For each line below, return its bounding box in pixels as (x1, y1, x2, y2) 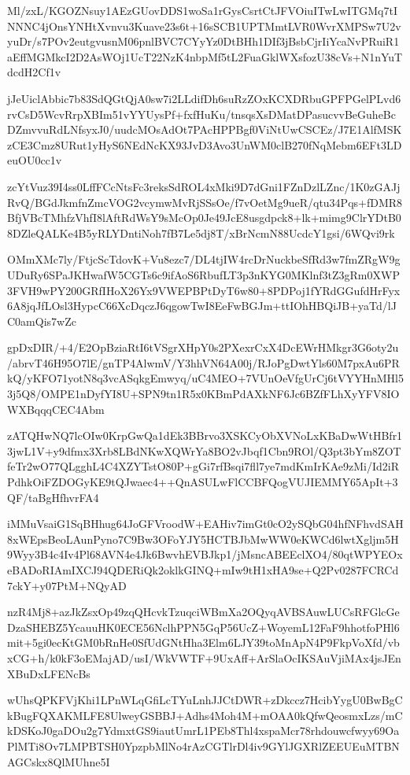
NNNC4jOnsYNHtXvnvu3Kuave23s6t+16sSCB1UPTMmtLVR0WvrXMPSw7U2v (7, 17, 401, 34)
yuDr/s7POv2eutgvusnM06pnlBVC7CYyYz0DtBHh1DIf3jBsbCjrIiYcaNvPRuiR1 (7, 33, 400, 50)
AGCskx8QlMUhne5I (7, 753, 110, 769)
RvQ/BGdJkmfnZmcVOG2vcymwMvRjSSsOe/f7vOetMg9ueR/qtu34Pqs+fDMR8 (7, 194, 403, 210)
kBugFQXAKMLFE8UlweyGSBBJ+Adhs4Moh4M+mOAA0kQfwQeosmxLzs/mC (7, 707, 403, 723)
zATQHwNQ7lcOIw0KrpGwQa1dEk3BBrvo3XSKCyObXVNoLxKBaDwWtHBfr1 (7, 427, 403, 444)
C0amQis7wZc (7, 312, 76, 329)
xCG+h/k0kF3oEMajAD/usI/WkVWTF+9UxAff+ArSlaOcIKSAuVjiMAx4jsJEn (7, 649, 401, 666)
